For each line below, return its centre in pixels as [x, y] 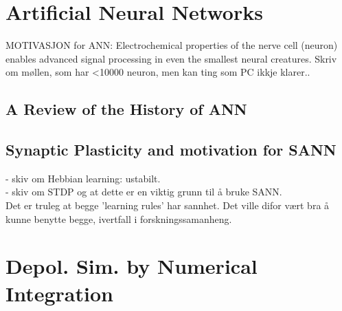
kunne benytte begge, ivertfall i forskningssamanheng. [119, 218]
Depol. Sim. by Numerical [132, 266]
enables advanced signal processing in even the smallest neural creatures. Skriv [171, 58]
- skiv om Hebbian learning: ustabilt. [83, 178]
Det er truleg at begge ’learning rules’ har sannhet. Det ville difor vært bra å [168, 205]
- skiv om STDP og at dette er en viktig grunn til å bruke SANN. [144, 192]
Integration [59, 293]
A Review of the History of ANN [126, 109]
